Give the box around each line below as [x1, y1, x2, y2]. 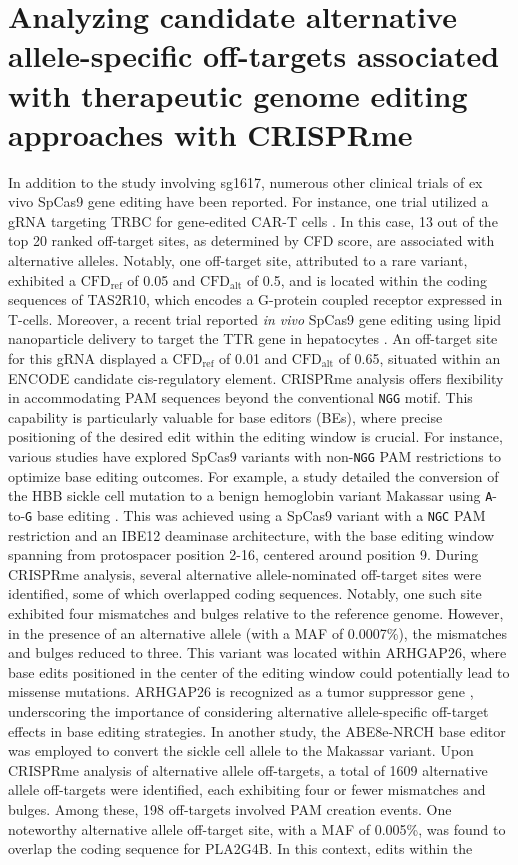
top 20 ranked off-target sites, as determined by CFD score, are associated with [8, 230, 495, 251]
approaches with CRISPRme [8, 113, 413, 154]
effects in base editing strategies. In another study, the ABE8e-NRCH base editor [8, 720, 506, 741]
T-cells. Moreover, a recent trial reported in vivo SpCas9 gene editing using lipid [8, 308, 502, 329]
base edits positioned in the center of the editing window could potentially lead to [8, 661, 510, 682]
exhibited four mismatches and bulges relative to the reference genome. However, [8, 603, 504, 623]
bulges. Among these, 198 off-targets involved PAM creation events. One [8, 798, 452, 819]
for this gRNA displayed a [8, 348, 168, 369]
